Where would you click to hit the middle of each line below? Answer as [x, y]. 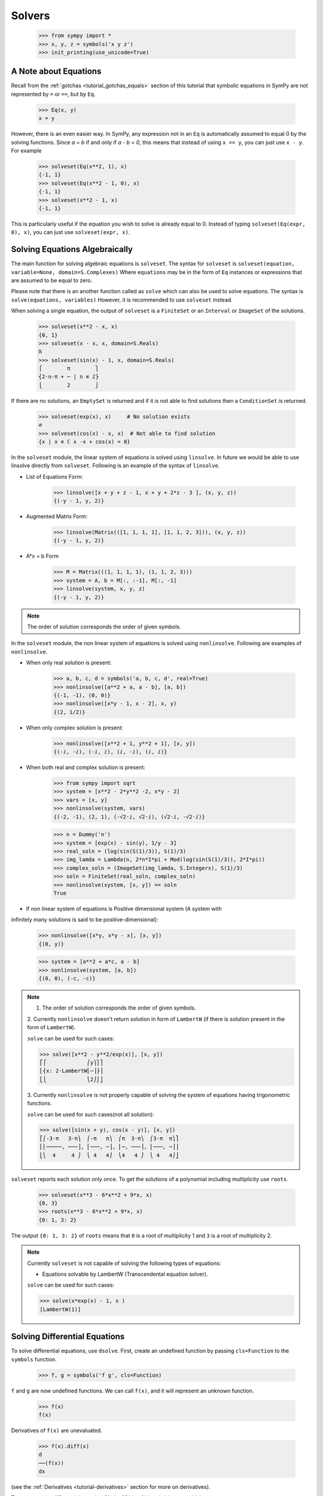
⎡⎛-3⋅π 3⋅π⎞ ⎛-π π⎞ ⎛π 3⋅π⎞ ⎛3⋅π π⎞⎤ [109, 1138]
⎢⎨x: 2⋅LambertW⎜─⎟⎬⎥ [71, 1071]
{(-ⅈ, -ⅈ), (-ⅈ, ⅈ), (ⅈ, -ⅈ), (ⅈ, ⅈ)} [110, 752]
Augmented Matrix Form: [57, 516]
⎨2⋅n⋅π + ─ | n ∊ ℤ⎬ [68, 377]
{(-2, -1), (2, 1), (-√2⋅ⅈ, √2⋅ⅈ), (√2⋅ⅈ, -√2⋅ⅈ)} [129, 817]
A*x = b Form [42, 556]
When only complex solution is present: [75, 728]
